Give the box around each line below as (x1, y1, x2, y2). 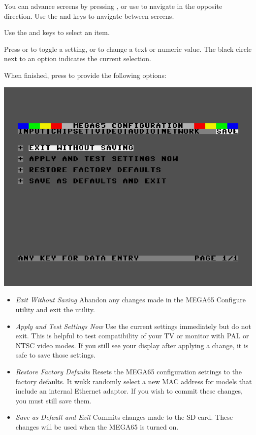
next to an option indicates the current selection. (4, 53, 151, 64)
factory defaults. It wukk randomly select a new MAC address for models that (15, 376, 252, 386)
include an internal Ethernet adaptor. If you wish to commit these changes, (15, 386, 243, 396)
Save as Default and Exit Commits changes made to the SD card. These (15, 412, 233, 422)
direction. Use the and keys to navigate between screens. (4, 10, 174, 21)
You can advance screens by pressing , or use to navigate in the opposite (4, 1, 223, 11)
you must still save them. (15, 395, 92, 405)
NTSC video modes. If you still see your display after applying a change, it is (15, 340, 249, 350)
